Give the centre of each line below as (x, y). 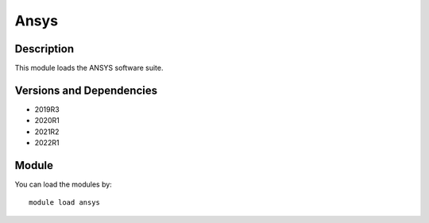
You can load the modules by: (64, 185)
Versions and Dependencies (86, 90)
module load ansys (65, 203)
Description (44, 49)
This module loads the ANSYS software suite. (89, 68)
